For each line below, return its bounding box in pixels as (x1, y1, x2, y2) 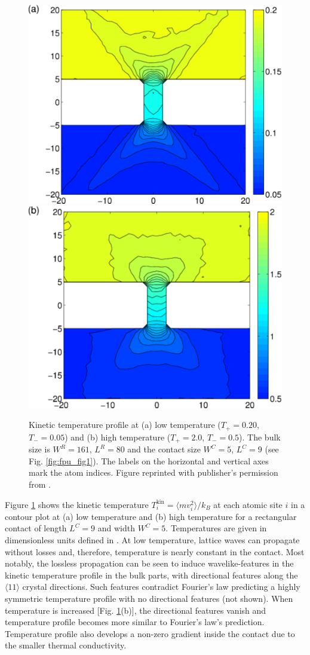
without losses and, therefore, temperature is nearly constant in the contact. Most (5, 545, 305, 558)
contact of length (5, 522, 67, 534)
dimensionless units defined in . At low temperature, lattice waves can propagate (5, 533, 300, 546)
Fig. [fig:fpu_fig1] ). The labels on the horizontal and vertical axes (29, 454, 269, 467)
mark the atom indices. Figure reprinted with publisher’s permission (29, 466, 278, 479)
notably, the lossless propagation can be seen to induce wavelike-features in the (5, 557, 294, 570)
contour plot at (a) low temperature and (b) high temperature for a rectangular (5, 510, 297, 522)
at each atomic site (213, 498, 283, 510)
